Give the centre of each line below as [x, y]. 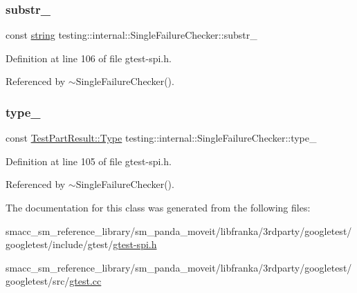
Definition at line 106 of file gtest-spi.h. [89, 58]
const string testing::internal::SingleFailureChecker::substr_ [131, 35]
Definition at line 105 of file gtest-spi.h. [89, 161]
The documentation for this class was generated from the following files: [158, 207]
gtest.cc [85, 281]
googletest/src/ [38, 281]
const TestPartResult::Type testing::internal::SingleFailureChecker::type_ [161, 138]
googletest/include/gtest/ [59, 244]
